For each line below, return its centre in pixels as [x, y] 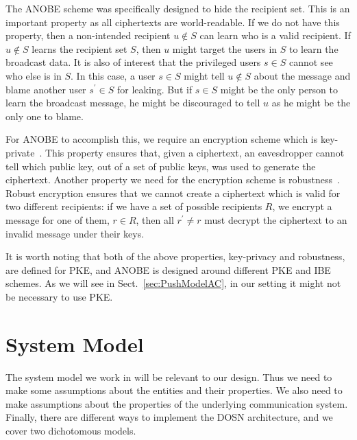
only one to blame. [45, 116]
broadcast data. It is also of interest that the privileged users [133, 62]
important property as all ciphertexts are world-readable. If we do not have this [173, 22]
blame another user [46, 89]
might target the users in [225, 48]
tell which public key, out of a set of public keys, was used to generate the [161, 166]
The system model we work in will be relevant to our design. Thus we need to [169, 377]
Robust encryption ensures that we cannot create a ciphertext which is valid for [173, 193]
